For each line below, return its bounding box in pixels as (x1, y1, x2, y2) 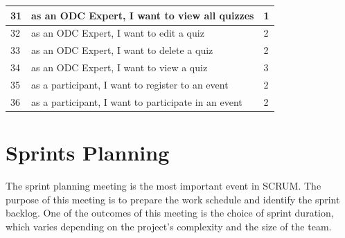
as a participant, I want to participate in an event (31, 94, 242, 109)
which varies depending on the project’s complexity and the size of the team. (6, 219, 332, 233)
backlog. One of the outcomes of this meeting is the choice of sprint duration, (6, 205, 334, 220)
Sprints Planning (6, 138, 170, 166)
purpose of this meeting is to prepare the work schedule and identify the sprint (6, 192, 340, 206)
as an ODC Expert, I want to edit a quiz (31, 26, 204, 40)
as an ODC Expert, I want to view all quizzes (31, 8, 254, 22)
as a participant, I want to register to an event (31, 77, 229, 91)
